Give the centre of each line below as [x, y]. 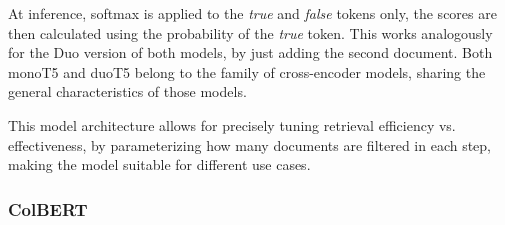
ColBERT [48, 208]
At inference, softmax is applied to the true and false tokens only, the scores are [252, 13]
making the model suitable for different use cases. [159, 164]
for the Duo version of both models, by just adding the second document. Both [250, 52]
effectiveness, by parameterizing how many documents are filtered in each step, [250, 144]
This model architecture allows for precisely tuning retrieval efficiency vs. [232, 124]
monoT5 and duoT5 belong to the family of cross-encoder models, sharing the [247, 71]
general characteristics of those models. [127, 91]
